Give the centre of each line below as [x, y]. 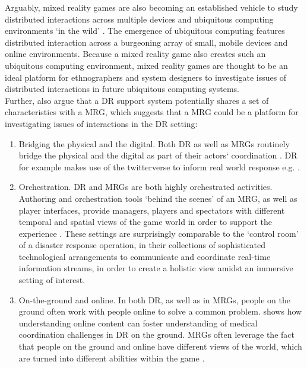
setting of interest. [52, 280]
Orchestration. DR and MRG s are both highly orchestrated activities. [145, 187]
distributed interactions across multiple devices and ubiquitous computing [139, 19]
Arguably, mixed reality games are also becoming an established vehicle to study [151, 7]
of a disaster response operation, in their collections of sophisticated [142, 245]
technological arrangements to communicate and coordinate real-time [145, 256]
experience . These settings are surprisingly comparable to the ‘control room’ [159, 233]
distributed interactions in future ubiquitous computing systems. [122, 89]
